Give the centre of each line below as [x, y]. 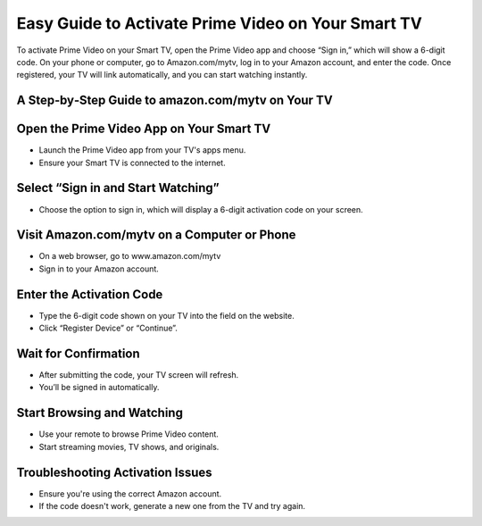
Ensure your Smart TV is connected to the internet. [133, 163]
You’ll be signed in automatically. [99, 388]
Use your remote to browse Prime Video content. [129, 434]
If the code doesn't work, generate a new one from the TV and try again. [172, 506]
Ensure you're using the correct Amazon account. [130, 493]
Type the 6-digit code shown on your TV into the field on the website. [166, 315]
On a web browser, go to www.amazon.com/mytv [130, 256]
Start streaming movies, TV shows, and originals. [129, 447]
